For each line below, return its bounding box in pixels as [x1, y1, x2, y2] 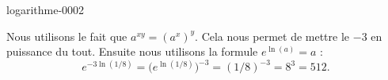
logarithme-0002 [6, 2, 85, 17]
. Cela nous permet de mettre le [195, 27, 350, 44]
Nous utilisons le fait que [6, 27, 127, 44]
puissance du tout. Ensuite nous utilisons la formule [6, 43, 258, 60]
